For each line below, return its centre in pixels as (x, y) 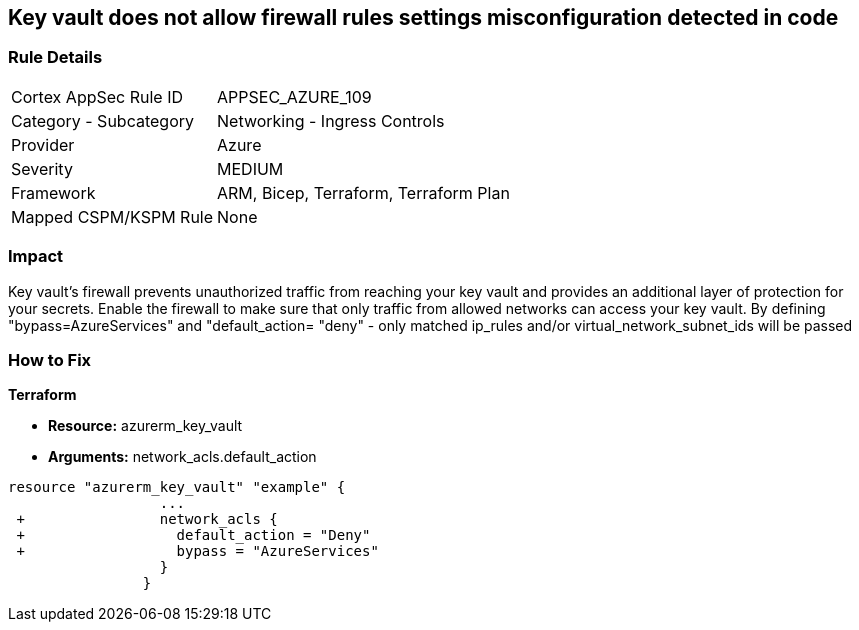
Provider (43, 144)
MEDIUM (250, 168)
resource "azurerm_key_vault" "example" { (177, 487)
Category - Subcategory (102, 120)
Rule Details (55, 57)
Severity (42, 168)
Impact (36, 256)
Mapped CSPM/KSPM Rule (112, 216)
